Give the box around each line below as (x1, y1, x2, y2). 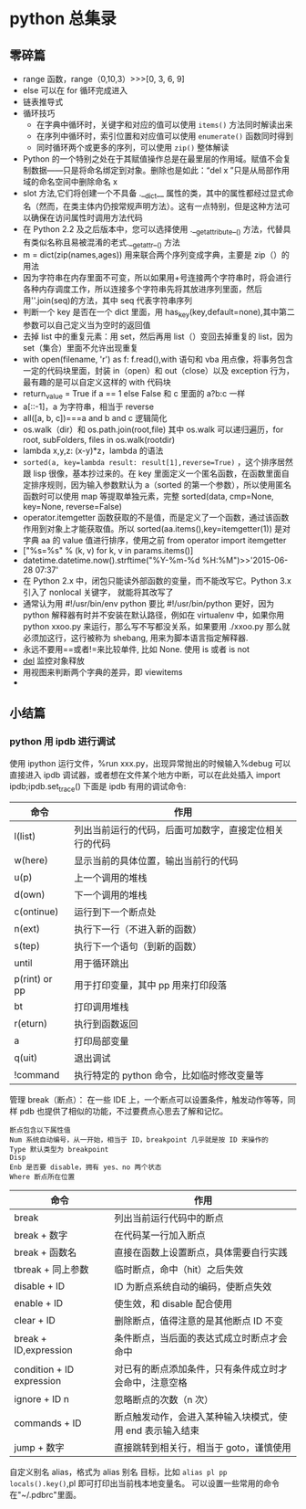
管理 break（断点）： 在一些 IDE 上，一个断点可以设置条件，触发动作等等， (9, 1094, 289, 1105)
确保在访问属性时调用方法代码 (30, 212, 143, 223)
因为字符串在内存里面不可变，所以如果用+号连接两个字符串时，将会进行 (22, 272, 292, 283)
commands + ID (14, 1417, 82, 1430)
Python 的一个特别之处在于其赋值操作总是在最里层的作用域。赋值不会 (22, 153, 284, 164)
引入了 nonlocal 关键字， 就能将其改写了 (22, 586, 174, 597)
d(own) (14, 888, 46, 901)
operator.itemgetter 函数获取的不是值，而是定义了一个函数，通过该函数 (22, 512, 290, 522)
